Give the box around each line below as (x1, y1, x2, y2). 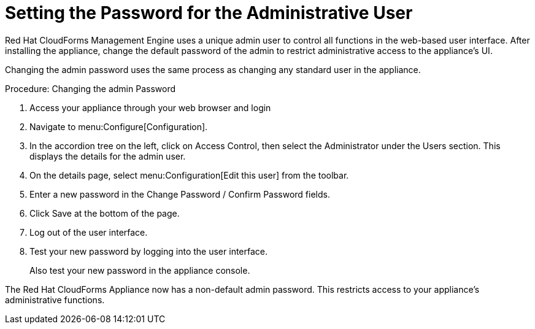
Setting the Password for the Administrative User (5, 2, 413, 23)
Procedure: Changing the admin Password (5, 83, 176, 94)
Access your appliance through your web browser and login (29, 102, 271, 113)
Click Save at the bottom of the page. (29, 207, 180, 219)
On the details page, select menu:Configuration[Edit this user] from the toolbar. (29, 169, 349, 180)
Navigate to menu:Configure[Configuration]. (29, 121, 208, 132)
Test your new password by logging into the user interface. (29, 246, 268, 257)
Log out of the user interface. (29, 226, 148, 238)
